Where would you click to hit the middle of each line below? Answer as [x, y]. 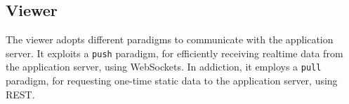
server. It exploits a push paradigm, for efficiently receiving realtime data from [174, 53]
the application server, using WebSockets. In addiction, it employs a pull [164, 67]
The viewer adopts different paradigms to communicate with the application [170, 39]
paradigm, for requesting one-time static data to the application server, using [172, 81]
